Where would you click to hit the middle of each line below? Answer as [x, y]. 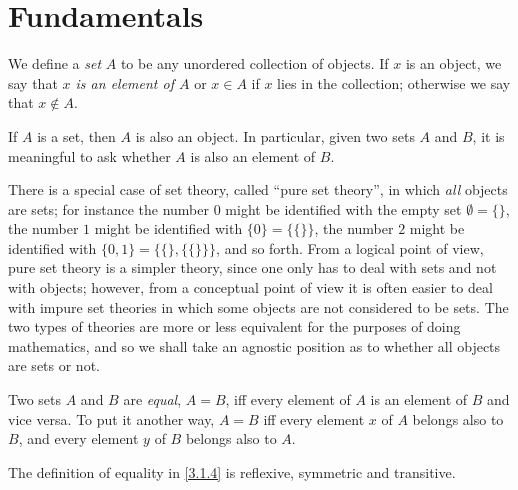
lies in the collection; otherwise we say [394, 82]
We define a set [55, 63]
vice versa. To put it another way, [111, 418]
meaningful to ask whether [89, 155]
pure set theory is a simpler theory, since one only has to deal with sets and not [252, 267]
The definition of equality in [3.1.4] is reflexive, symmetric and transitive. [232, 471]
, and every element [78, 438]
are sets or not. [54, 365]
